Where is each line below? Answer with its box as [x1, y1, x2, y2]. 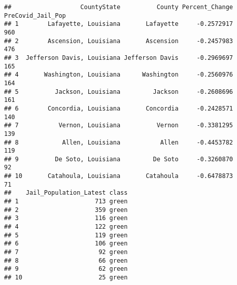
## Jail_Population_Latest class [4, 189, 128, 197]
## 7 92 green [4, 248, 128, 256]
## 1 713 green [4, 198, 128, 205]
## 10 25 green [4, 274, 128, 281]
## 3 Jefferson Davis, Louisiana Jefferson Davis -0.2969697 [4, 54, 233, 61]
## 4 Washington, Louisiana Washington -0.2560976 [4, 71, 233, 79]
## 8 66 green [4, 257, 128, 264]
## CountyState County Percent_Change [4, 4, 233, 11]
